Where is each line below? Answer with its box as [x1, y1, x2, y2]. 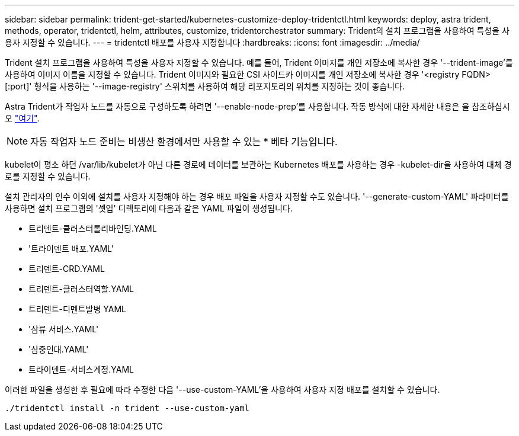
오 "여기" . [5, 113, 40, 123]
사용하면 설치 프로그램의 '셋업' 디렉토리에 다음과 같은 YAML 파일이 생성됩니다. [5, 203, 293, 213]
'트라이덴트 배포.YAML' [28, 243, 114, 254]
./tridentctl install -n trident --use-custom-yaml [5, 403, 250, 413]
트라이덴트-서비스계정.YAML [28, 364, 134, 374]
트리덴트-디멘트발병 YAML [28, 304, 126, 314]
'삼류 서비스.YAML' [28, 324, 99, 334]
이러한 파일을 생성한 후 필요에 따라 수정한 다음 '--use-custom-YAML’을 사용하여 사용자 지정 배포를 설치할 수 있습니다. [5, 384, 440, 395]
